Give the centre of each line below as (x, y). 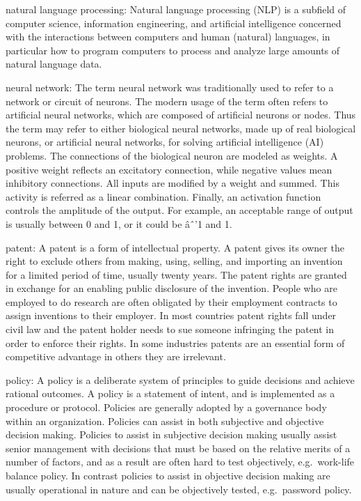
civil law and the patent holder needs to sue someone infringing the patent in (170, 329)
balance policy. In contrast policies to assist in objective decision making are (168, 475)
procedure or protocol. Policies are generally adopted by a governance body (166, 407)
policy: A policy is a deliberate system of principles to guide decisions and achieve (180, 379)
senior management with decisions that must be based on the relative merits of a (178, 448)
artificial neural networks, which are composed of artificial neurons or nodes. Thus (181, 115)
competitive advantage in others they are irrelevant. (116, 356)
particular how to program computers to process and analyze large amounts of (173, 50)
